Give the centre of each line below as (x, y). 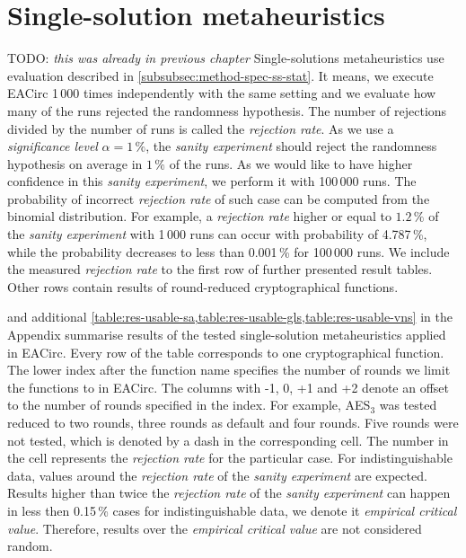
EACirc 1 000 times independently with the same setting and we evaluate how (222, 93)
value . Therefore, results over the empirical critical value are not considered (215, 528)
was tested (408, 405)
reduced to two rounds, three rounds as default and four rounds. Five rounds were (233, 422)
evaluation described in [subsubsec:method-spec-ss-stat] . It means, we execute (220, 75)
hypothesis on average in (75, 163)
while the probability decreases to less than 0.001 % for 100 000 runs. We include (229, 251)
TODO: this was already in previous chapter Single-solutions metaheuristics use (226, 58)
